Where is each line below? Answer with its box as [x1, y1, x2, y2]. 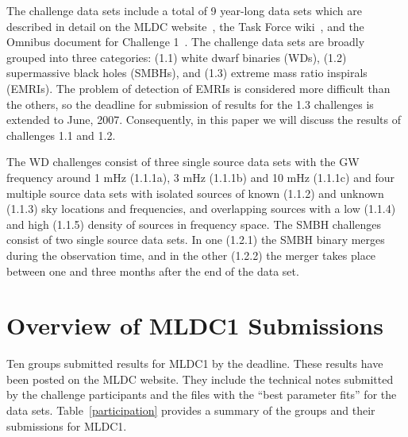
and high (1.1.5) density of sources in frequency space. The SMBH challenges [6, 215, 381, 232]
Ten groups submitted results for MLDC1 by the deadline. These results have [6, 355, 383, 372]
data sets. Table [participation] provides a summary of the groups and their [6, 402, 375, 418]
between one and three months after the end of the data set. [6, 262, 299, 279]
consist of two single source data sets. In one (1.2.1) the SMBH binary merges [6, 231, 385, 248]
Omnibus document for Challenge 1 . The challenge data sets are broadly [6, 33, 365, 50]
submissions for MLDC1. [6, 417, 127, 434]
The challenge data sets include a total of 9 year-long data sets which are [6, 2, 362, 18]
